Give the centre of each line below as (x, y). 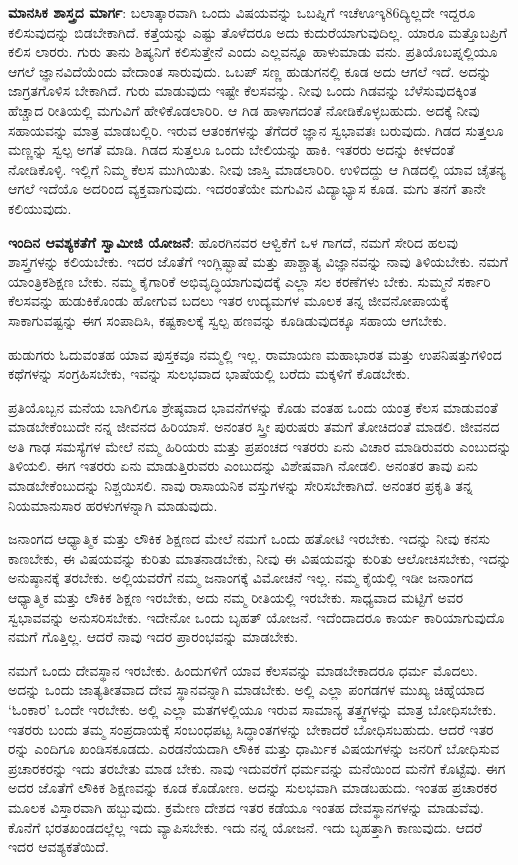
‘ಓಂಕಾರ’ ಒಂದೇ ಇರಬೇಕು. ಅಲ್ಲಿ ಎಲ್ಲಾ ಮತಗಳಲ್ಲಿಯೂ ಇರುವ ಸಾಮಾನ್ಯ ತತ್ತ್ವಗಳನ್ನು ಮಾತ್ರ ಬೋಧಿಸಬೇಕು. (252, 709)
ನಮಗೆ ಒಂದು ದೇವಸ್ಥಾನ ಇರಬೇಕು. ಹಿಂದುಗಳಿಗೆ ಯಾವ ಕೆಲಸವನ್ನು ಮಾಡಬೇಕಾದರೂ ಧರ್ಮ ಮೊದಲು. (243, 669)
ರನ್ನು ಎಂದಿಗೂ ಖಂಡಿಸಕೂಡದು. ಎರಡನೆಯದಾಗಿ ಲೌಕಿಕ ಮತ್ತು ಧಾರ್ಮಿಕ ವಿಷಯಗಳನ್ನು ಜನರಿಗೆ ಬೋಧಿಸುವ (254, 748)
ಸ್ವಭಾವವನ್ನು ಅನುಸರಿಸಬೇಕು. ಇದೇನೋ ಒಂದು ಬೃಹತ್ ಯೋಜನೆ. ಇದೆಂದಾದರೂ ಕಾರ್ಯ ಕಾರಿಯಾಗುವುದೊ (256, 616)
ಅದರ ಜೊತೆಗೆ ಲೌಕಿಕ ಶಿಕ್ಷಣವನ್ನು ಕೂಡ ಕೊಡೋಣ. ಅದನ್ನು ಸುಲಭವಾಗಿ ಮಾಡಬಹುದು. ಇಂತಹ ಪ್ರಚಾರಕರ (253, 787)
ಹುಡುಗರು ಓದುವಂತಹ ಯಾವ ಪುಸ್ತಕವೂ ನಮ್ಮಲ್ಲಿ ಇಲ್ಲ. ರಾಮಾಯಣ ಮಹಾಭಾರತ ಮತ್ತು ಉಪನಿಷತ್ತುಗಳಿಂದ (255, 353)
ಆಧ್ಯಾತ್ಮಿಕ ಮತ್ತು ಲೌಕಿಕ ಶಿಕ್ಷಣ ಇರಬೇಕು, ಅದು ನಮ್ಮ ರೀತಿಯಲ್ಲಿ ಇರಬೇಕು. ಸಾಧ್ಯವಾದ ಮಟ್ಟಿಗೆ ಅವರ (236, 597)
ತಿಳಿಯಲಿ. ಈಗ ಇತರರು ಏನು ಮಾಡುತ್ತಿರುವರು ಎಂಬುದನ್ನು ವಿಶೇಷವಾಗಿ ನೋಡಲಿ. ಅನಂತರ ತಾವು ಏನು (243, 465)
